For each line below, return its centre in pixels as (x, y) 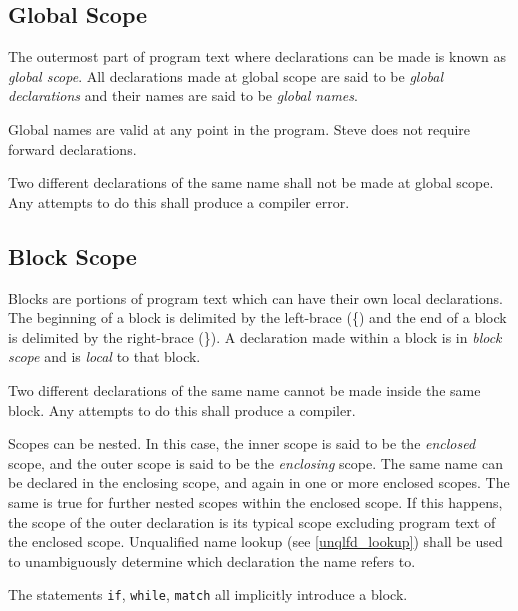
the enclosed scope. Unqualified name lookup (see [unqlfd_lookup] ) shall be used (255, 541)
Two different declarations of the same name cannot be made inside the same (244, 389)
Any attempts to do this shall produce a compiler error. (179, 201)
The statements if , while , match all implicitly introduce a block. (208, 594)
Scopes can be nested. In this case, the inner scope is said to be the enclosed (242, 443)
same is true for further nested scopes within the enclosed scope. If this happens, (255, 501)
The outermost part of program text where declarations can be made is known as (257, 56)
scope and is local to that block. (104, 356)
